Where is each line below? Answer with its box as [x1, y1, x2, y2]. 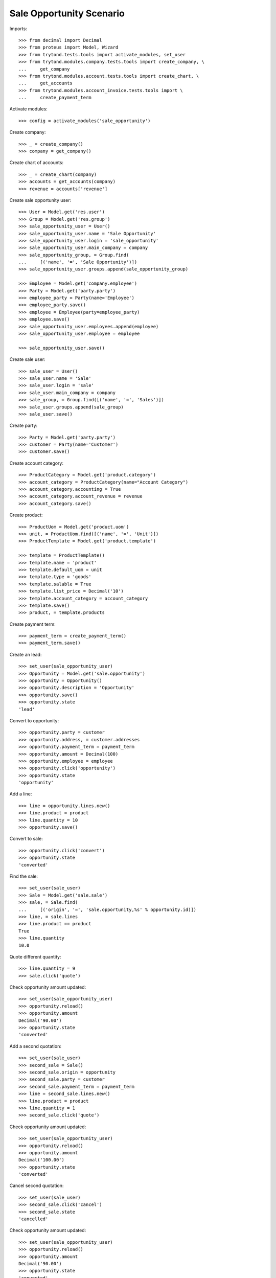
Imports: [9, 26, 28, 32]
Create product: [9, 512, 43, 518]
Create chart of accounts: [9, 159, 64, 166]
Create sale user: [9, 356, 45, 362]
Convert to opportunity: [9, 717, 59, 723]
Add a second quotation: [9, 1043, 61, 1049]
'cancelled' [18, 1216, 49, 1222]
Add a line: [9, 791, 32, 797]
